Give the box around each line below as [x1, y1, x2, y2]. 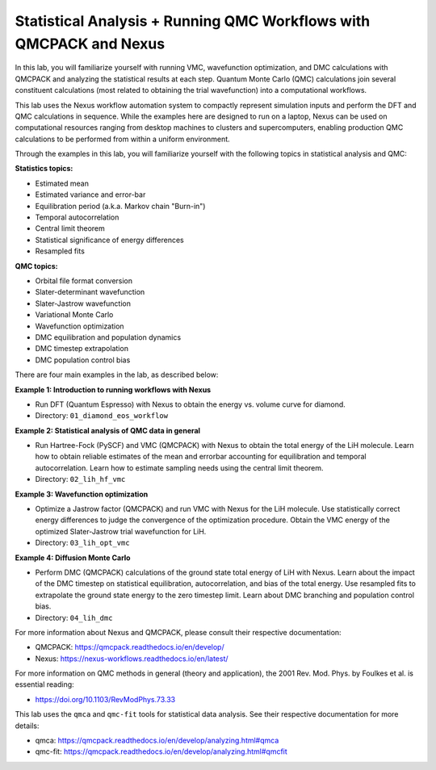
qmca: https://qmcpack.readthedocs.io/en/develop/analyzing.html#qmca [35, 735, 279, 746]
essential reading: [15, 680, 74, 689]
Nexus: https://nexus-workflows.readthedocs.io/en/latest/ [35, 654, 229, 663]
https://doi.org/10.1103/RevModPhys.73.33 [35, 694, 176, 704]
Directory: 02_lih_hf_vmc [35, 475, 126, 484]
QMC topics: [15, 261, 58, 270]
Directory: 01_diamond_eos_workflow [35, 411, 169, 421]
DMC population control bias [35, 355, 131, 365]
